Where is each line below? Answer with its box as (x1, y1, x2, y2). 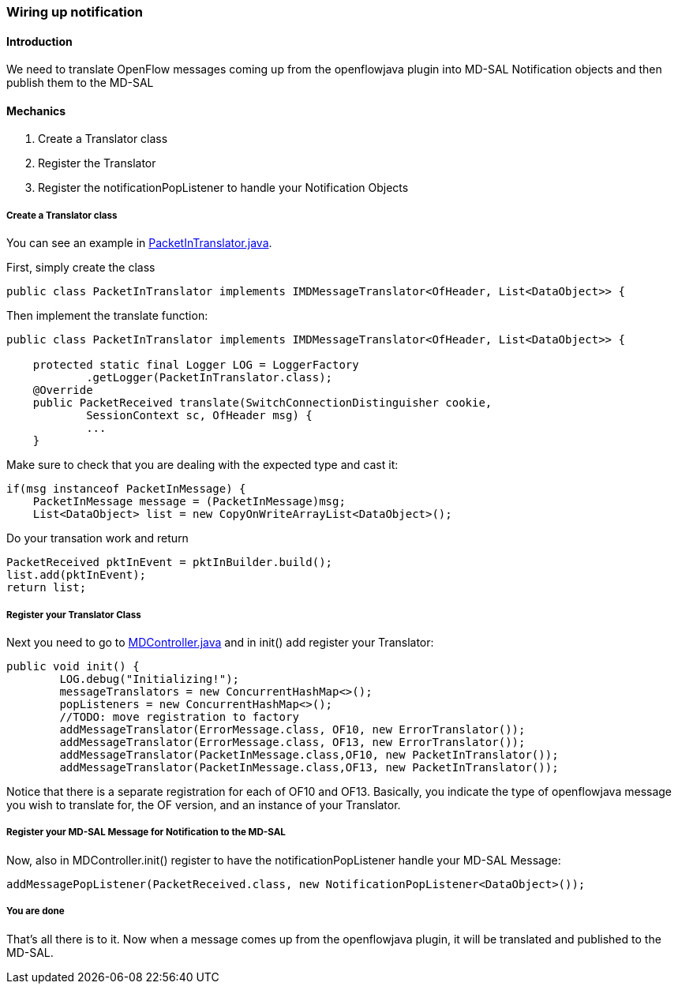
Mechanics (6, 103, 66, 118)
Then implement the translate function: (6, 309, 208, 323)
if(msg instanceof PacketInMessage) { (6, 482, 246, 496)
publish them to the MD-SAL (6, 76, 154, 90)
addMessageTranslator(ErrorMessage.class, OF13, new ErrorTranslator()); (59, 736, 526, 748)
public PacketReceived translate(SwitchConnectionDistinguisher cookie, (32, 396, 493, 410)
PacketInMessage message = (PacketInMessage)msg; (32, 495, 346, 508)
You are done (6, 906, 65, 917)
